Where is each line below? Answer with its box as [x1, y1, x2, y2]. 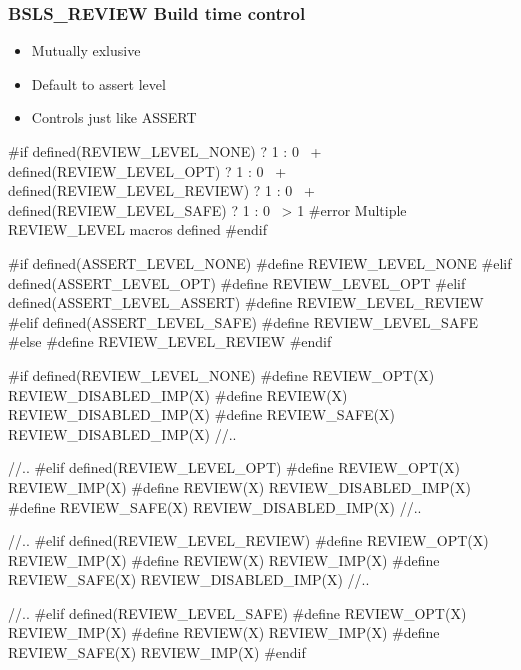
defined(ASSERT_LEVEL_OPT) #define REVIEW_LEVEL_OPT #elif [8, 272, 466, 293]
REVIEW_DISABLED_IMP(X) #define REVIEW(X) [8, 384, 348, 405]
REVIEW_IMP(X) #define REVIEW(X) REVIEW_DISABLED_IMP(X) [8, 476, 471, 497]
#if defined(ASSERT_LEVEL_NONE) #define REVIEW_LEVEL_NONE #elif [8, 252, 512, 273]
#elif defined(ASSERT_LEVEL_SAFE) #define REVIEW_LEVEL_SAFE [8, 311, 479, 332]
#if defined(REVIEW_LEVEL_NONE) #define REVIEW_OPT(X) [8, 364, 435, 385]
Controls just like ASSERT [31, 107, 197, 128]
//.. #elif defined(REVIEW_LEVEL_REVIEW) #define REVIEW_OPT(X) [8, 530, 489, 551]
